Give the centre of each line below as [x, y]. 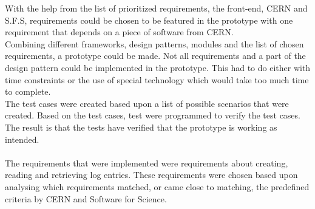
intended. [22, 139]
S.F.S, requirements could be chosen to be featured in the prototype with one [149, 20]
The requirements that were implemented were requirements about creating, [147, 163]
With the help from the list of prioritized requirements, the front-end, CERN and [156, 8]
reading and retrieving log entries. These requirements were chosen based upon [151, 175]
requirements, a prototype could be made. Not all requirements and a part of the [155, 56]
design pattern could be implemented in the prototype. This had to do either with [158, 67]
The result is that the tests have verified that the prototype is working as [141, 127]
